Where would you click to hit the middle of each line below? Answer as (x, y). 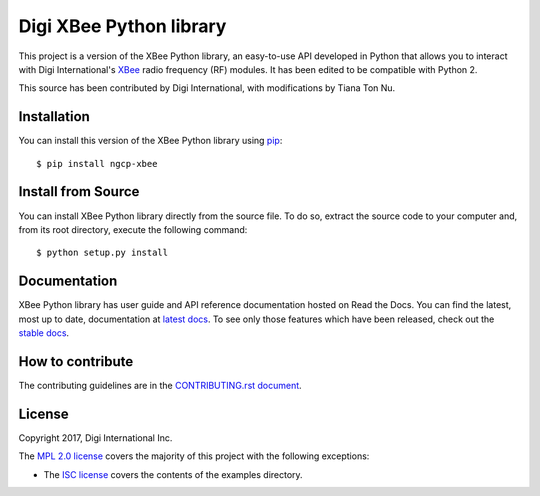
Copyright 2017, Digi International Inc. (95, 437)
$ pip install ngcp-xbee (97, 163)
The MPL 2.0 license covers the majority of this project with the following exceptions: (194, 456)
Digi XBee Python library (122, 26)
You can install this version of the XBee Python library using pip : (150, 141)
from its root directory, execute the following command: (133, 229)
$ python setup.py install (102, 253)
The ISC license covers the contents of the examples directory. (173, 474)
